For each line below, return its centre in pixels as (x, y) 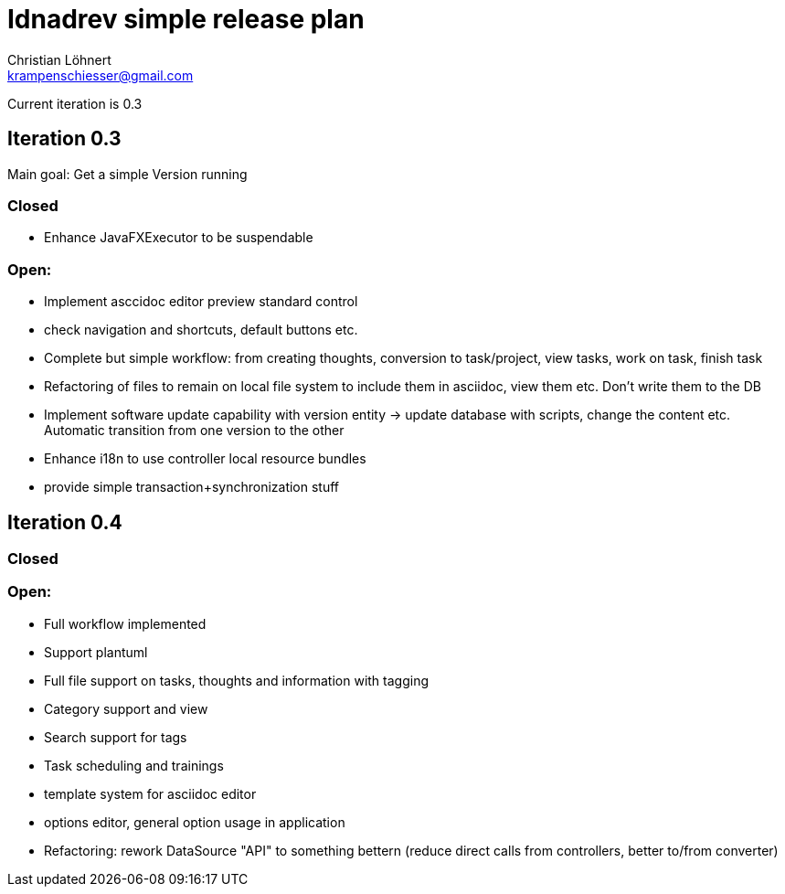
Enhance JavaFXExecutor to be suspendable (179, 238)
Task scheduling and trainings (134, 765)
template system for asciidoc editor (150, 793)
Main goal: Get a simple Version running (127, 174)
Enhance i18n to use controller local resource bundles (205, 459)
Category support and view (126, 708)
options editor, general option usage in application (195, 822)
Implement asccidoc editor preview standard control (201, 302)
